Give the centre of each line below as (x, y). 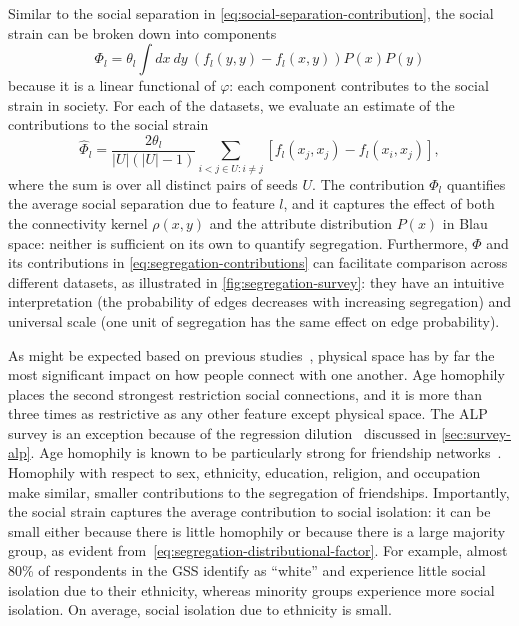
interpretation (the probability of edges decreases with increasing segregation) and (260, 301)
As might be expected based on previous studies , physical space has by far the (251, 354)
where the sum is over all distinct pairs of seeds (153, 183)
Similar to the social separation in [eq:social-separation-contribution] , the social (251, 13)
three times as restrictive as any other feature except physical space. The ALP (248, 413)
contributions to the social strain (108, 124)
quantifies (476, 183)
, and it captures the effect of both (389, 203)
